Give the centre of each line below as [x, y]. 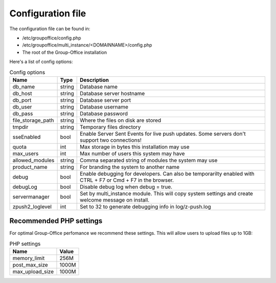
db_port [22, 100]
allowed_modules [33, 160]
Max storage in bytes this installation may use [135, 147]
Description [95, 80]
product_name [30, 167]
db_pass [23, 114]
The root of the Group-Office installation [65, 52]
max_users [26, 154]
